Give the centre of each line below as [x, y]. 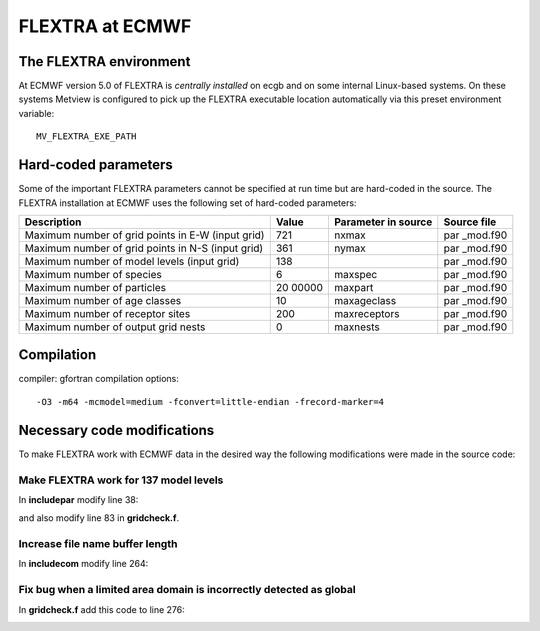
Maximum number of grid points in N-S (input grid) [144, 248]
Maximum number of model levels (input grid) [132, 261]
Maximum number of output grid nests [115, 327]
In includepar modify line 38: [78, 499]
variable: [36, 113]
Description [53, 222]
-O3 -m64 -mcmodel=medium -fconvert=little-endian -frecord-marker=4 [210, 401]
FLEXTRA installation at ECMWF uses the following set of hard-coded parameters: [187, 202]
